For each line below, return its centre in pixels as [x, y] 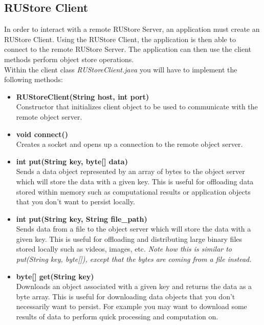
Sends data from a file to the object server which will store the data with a [134, 229]
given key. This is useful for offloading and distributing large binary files [129, 238]
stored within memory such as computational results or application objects [133, 191]
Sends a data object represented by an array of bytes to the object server [130, 171]
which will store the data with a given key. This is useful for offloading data [135, 181]
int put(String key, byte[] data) [72, 161]
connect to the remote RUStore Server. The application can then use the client [128, 49]
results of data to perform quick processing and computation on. [117, 317]
